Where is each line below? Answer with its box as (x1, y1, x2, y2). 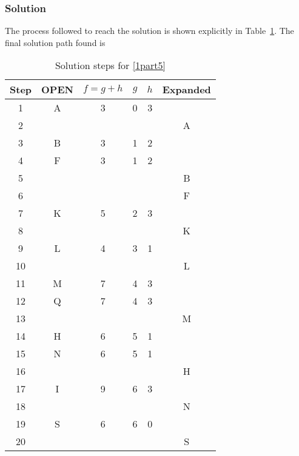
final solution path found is (5, 36, 106, 48)
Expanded (162, 82, 211, 97)
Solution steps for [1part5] (55, 58, 166, 73)
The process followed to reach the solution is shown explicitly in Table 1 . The (5, 24, 294, 37)
